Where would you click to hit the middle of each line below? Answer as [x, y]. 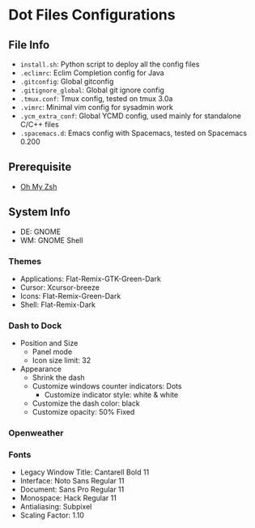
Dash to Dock [35, 326]
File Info [29, 45]
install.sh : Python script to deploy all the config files [110, 64]
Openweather [36, 433]
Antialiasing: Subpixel [56, 507]
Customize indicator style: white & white [111, 395]
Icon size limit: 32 [62, 360]
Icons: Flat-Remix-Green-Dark [70, 296]
